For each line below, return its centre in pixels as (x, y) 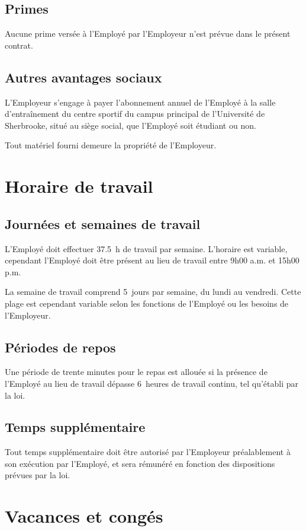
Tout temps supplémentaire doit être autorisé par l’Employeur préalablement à (148, 452)
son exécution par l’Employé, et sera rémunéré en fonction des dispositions (140, 463)
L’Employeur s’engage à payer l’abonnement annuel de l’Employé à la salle (140, 102)
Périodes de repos (60, 347)
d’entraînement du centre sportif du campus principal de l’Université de (135, 114)
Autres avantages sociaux (83, 77)
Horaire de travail (79, 186)
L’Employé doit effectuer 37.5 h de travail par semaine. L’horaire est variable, (146, 248)
